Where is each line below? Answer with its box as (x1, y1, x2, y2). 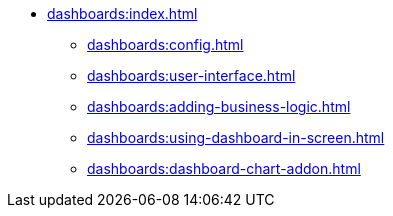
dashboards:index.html (47, 5, 198, 22)
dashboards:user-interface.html (87, 67, 296, 84)
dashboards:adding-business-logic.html (87, 98, 351, 115)
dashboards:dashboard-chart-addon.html (87, 160, 361, 177)
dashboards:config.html (87, 36, 244, 53)
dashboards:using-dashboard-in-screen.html (87, 129, 385, 146)
